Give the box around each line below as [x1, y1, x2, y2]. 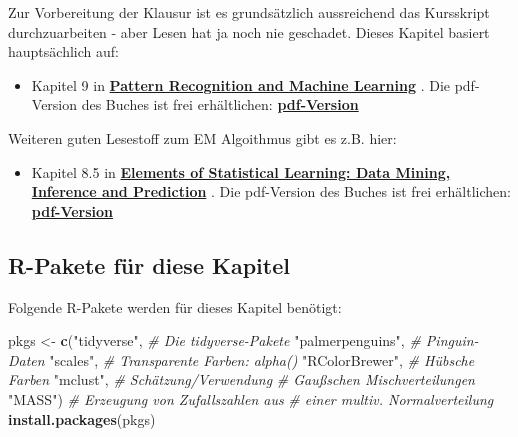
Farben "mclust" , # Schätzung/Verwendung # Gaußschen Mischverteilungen [8, 369, 475, 390]
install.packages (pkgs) [8, 408, 156, 429]
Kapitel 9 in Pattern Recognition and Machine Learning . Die [31, 74, 450, 95]
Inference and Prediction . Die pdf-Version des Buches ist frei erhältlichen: [31, 181, 511, 202]
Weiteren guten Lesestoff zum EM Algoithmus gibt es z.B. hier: [8, 127, 397, 148]
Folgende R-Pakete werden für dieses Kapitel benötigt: [8, 296, 342, 317]
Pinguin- [425, 330, 479, 351]
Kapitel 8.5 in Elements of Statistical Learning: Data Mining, [31, 161, 451, 182]
